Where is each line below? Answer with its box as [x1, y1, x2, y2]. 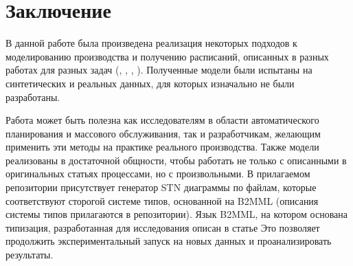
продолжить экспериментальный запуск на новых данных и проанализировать [5, 234, 332, 248]
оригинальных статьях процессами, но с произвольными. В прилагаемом [5, 166, 310, 181]
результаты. [5, 247, 54, 262]
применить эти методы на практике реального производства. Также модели [5, 140, 319, 154]
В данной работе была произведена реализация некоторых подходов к [5, 36, 297, 50]
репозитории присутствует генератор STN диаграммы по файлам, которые [5, 180, 317, 195]
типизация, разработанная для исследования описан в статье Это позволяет [5, 220, 320, 234]
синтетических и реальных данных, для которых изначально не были [5, 76, 295, 90]
